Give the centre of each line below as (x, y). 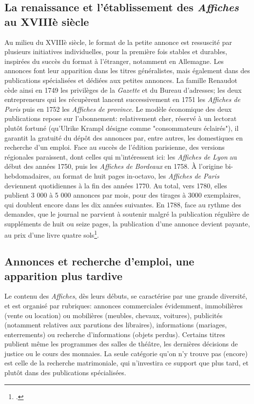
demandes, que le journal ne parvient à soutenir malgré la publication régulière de (127, 214)
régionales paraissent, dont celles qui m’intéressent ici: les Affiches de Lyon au (121, 156)
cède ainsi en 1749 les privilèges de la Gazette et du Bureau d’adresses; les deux (123, 90)
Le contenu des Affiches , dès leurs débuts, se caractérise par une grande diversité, (126, 296)
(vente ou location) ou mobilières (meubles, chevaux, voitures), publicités (114, 315)
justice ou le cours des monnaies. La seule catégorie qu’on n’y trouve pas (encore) (126, 353)
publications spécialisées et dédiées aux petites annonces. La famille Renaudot (121, 80)
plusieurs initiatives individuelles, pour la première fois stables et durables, (116, 51)
